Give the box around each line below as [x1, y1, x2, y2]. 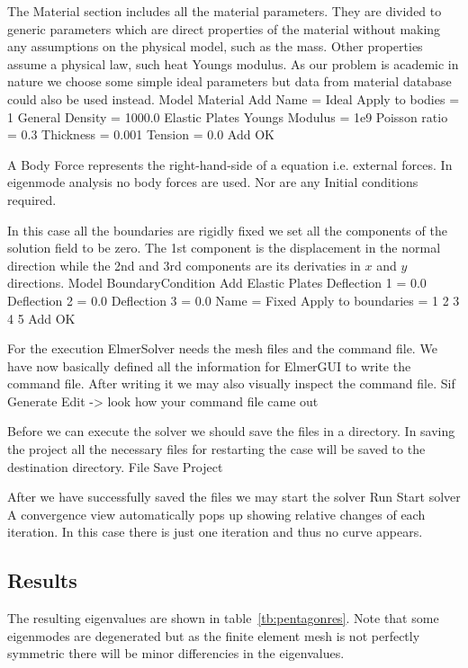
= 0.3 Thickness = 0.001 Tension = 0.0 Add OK [7, 125, 274, 144]
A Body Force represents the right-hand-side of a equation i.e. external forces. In [7, 155, 453, 174]
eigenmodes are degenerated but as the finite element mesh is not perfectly [7, 626, 420, 645]
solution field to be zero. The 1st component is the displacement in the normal [7, 238, 441, 257]
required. [7, 190, 57, 209]
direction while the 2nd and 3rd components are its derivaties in [7, 255, 361, 274]
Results [7, 566, 77, 594]
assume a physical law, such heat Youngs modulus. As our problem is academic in [7, 54, 459, 73]
